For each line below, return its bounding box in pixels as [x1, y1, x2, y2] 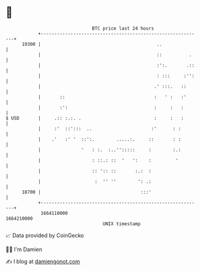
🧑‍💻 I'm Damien [5, 246, 43, 253]
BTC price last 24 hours [92, 25, 154, 31]
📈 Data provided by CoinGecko [5, 232, 84, 239]
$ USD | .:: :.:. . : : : [5, 115, 184, 121]
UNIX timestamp [102, 220, 141, 227]
